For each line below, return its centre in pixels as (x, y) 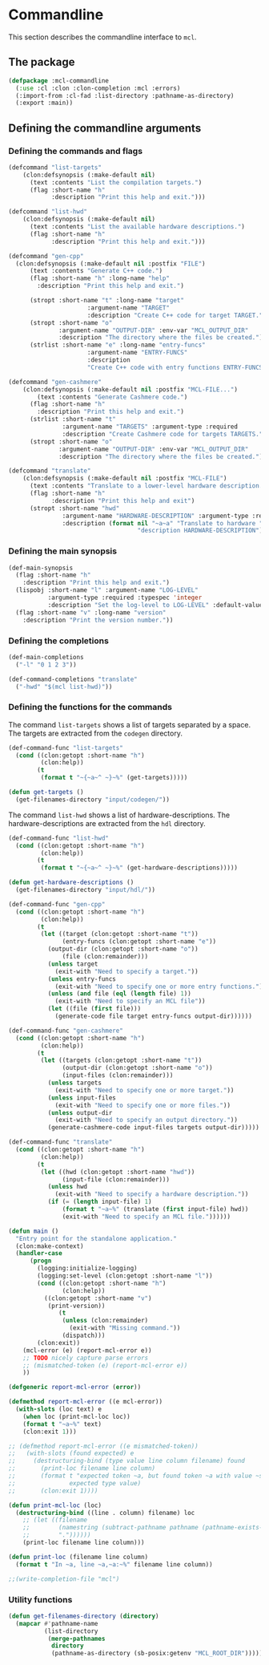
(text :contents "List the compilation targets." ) (116, 182)
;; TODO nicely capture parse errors (86, 1358)
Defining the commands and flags (75, 151)
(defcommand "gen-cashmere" (55, 382)
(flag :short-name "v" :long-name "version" (91, 612)
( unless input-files (82, 1098)
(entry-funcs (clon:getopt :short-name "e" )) (139, 942)
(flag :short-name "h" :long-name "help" (100, 278)
